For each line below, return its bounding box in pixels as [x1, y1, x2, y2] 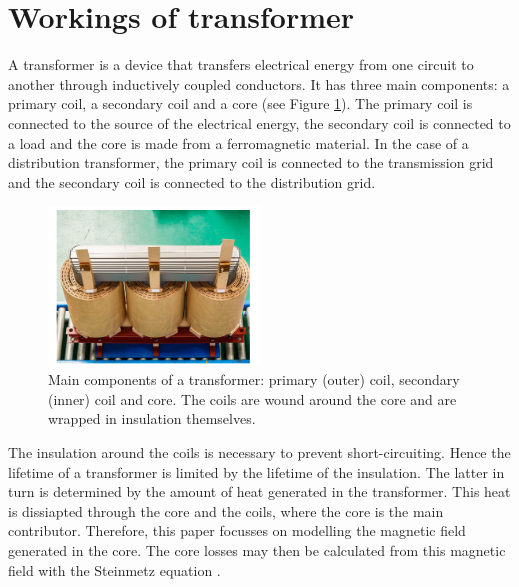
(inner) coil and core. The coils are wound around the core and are [48, 388, 457, 409]
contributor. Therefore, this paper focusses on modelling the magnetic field [8, 520, 466, 541]
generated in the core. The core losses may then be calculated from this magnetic [8, 540, 506, 561]
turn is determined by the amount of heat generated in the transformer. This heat [8, 481, 511, 502]
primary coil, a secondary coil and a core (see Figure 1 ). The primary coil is [8, 93, 473, 114]
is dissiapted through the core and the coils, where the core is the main [8, 500, 444, 521]
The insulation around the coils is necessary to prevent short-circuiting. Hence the [8, 442, 511, 463]
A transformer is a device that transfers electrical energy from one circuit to [8, 54, 474, 75]
